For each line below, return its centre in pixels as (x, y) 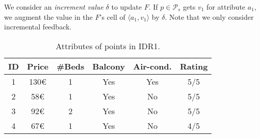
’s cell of (112, 16)
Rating (194, 66)
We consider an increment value (54, 7)
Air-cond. (152, 66)
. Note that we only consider (209, 16)
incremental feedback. (38, 27)
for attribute (226, 7)
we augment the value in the (48, 16)
